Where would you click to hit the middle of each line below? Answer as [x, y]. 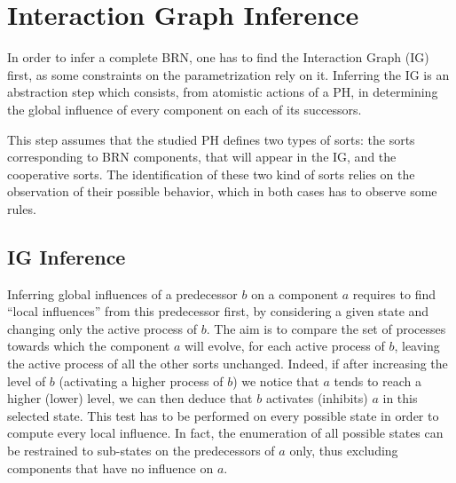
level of [27, 380]
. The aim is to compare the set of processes [326, 328]
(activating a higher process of [141, 380]
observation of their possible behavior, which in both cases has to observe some [222, 191]
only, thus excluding [344, 451]
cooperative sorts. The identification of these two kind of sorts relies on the [211, 174]
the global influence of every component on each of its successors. [185, 109]
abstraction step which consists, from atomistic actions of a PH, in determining [223, 92]
